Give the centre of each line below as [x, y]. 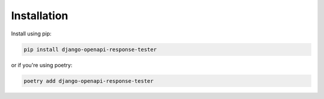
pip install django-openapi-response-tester [90, 49]
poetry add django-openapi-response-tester [89, 81]
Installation [40, 16]
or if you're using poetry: [42, 65]
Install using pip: [31, 34]
